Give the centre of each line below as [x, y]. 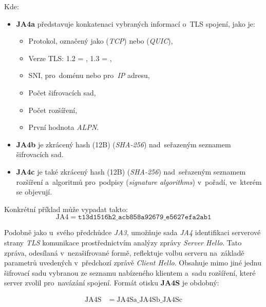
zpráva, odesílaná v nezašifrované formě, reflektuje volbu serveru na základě [124, 252]
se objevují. [34, 192]
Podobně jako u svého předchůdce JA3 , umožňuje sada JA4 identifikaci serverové [132, 232]
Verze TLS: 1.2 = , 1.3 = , [70, 58]
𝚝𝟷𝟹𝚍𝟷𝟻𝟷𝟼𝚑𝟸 [97, 217]
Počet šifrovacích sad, [62, 92]
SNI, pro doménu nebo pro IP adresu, [89, 75]
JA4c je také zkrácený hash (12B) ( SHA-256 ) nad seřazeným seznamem [131, 171]
